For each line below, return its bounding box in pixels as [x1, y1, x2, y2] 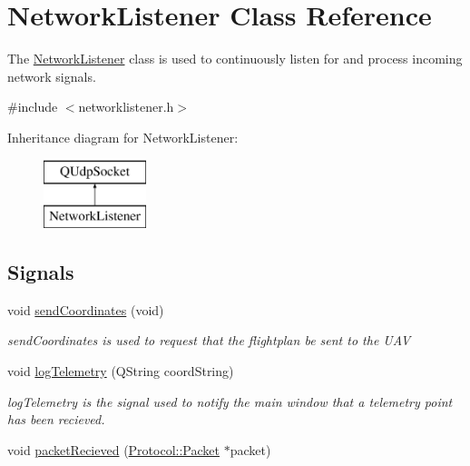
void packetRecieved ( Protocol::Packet [7, 440, 220, 459]
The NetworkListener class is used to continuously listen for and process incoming [7, 49, 463, 68]
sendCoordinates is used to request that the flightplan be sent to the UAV [7, 331, 411, 350]
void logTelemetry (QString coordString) [7, 362, 234, 381]
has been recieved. [7, 410, 105, 429]
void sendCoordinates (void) [7, 300, 164, 319]
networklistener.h [78, 97, 174, 116]
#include [7, 97, 58, 116]
